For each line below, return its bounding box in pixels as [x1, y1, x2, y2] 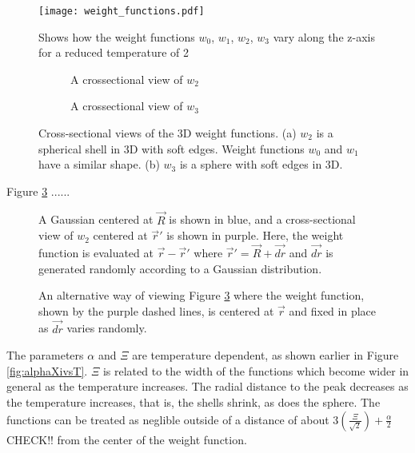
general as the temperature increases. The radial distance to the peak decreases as [6, 378, 409, 395]
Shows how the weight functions [38, 28, 195, 45]
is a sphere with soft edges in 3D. [179, 156, 343, 173]
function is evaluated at [38, 244, 154, 261]
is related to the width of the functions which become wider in [102, 362, 409, 379]
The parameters [6, 347, 84, 364]
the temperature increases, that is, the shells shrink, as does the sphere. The [6, 394, 381, 410]
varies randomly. [66, 320, 147, 336]
